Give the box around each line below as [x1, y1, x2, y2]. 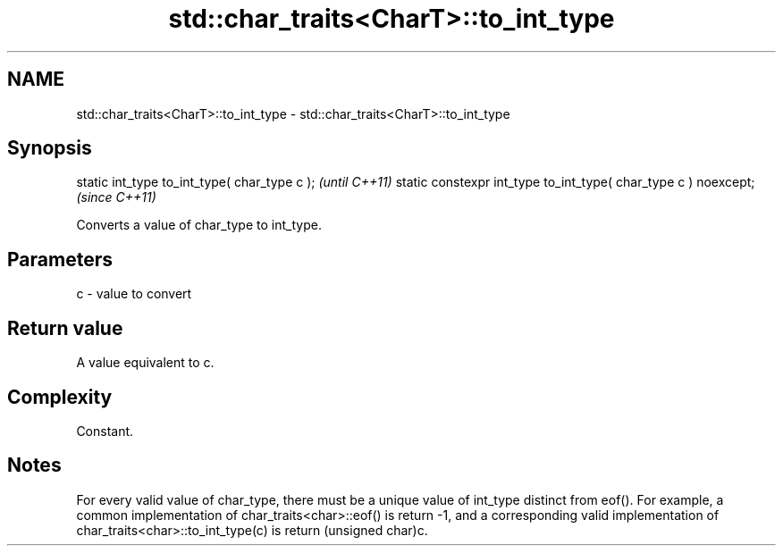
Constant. [76, 423, 134, 439]
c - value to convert [76, 286, 192, 302]
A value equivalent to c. [76, 355, 215, 371]
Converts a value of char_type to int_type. [76, 217, 322, 233]
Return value [7, 316, 123, 339]
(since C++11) [76, 189, 156, 205]
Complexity [7, 385, 113, 408]
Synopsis [7, 137, 92, 160]
